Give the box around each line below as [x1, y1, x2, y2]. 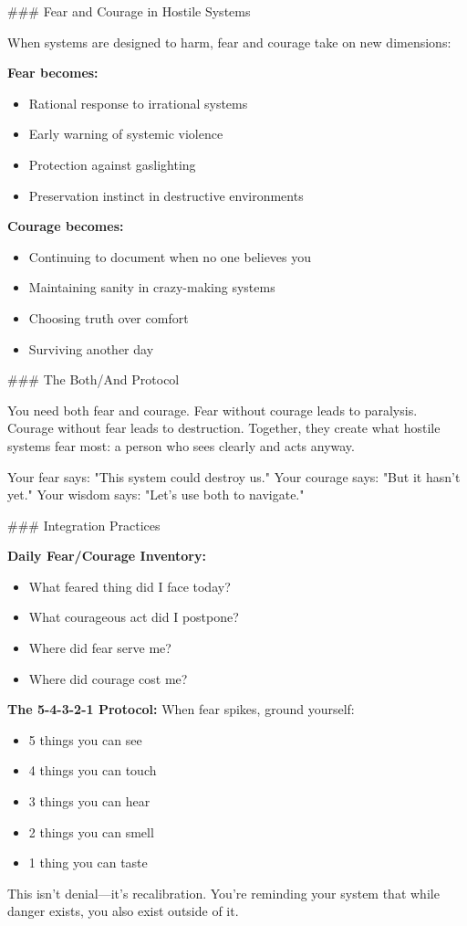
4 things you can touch [28, 761, 157, 780]
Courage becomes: [7, 216, 124, 236]
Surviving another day [28, 339, 154, 358]
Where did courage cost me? [28, 668, 188, 688]
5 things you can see [28, 730, 142, 749]
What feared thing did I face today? [28, 576, 231, 595]
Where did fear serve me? [28, 638, 171, 658]
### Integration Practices [7, 515, 161, 534]
